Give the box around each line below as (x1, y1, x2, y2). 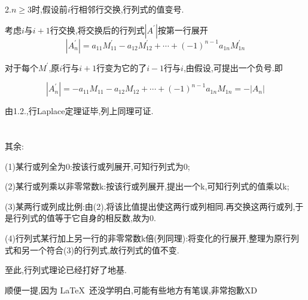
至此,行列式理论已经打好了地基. (5, 264, 127, 276)
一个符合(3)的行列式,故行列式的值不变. (29, 243, 179, 256)
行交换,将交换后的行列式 (50, 23, 145, 36)
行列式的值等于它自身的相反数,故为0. (13, 212, 156, 224)
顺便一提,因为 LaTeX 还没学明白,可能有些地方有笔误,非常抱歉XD (5, 283, 257, 296)
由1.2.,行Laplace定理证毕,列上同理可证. (5, 105, 154, 117)
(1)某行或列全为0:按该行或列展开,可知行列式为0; (5, 160, 190, 172)
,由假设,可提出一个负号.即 (183, 61, 283, 74)
